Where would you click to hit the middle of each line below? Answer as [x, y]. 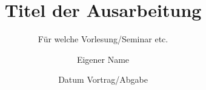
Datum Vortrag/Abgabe [103, 79]
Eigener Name [103, 59]
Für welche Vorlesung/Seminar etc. [103, 39]
